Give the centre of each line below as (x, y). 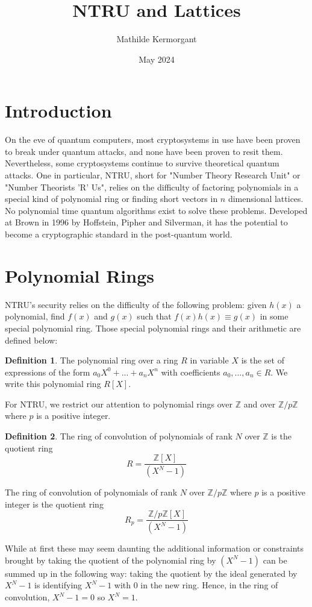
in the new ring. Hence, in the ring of (209, 585)
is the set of (263, 360)
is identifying (58, 585)
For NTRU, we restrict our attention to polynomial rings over (119, 404)
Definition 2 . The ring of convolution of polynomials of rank (119, 436)
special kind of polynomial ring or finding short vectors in (111, 199)
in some (274, 316)
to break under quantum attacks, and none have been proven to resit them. (144, 151)
